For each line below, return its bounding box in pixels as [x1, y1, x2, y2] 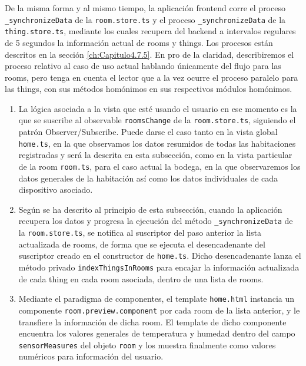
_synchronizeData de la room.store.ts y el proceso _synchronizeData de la [5, 13, 286, 25]
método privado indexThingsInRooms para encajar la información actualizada [18, 261, 300, 273]
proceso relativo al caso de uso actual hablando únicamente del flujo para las [5, 60, 281, 72]
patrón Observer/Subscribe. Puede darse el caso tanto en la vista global [18, 126, 278, 138]
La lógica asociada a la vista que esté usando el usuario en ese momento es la [18, 102, 297, 114]
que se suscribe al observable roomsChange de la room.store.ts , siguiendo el [18, 114, 296, 126]
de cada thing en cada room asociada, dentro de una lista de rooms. [18, 272, 264, 285]
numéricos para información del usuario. [18, 350, 164, 362]
